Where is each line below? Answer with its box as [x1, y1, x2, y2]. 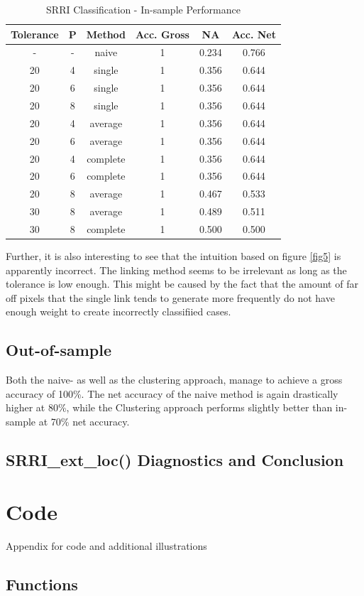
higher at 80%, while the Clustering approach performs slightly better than [6, 400, 333, 415]
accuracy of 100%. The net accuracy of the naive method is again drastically [6, 386, 338, 401]
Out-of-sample [6, 339, 112, 361]
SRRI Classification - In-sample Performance [46, 2, 241, 16]
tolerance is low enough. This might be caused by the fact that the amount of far [6, 276, 358, 291]
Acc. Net [231, 26, 276, 41]
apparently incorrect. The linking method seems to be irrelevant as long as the [6, 262, 347, 277]
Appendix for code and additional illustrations [6, 538, 207, 553]
